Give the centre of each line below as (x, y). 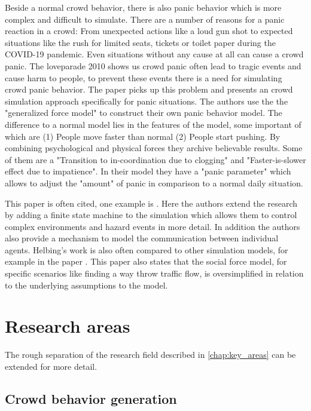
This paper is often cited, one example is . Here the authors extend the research (151, 203)
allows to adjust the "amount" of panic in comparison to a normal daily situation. (154, 183)
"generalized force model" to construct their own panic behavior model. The (144, 113)
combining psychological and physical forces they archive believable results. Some (154, 148)
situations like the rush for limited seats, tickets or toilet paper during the (140, 42)
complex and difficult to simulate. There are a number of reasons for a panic (145, 19)
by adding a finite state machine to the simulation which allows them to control (151, 215)
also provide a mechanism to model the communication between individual (142, 238)
